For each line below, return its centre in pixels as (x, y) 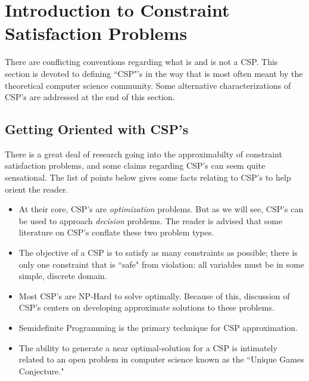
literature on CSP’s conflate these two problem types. (116, 232)
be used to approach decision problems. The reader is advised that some (151, 220)
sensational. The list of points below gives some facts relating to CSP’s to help (148, 177)
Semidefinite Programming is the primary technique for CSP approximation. (158, 328)
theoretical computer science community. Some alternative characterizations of (148, 85)
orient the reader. (37, 189)
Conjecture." (41, 371)
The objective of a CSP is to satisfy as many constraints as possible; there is (158, 253)
